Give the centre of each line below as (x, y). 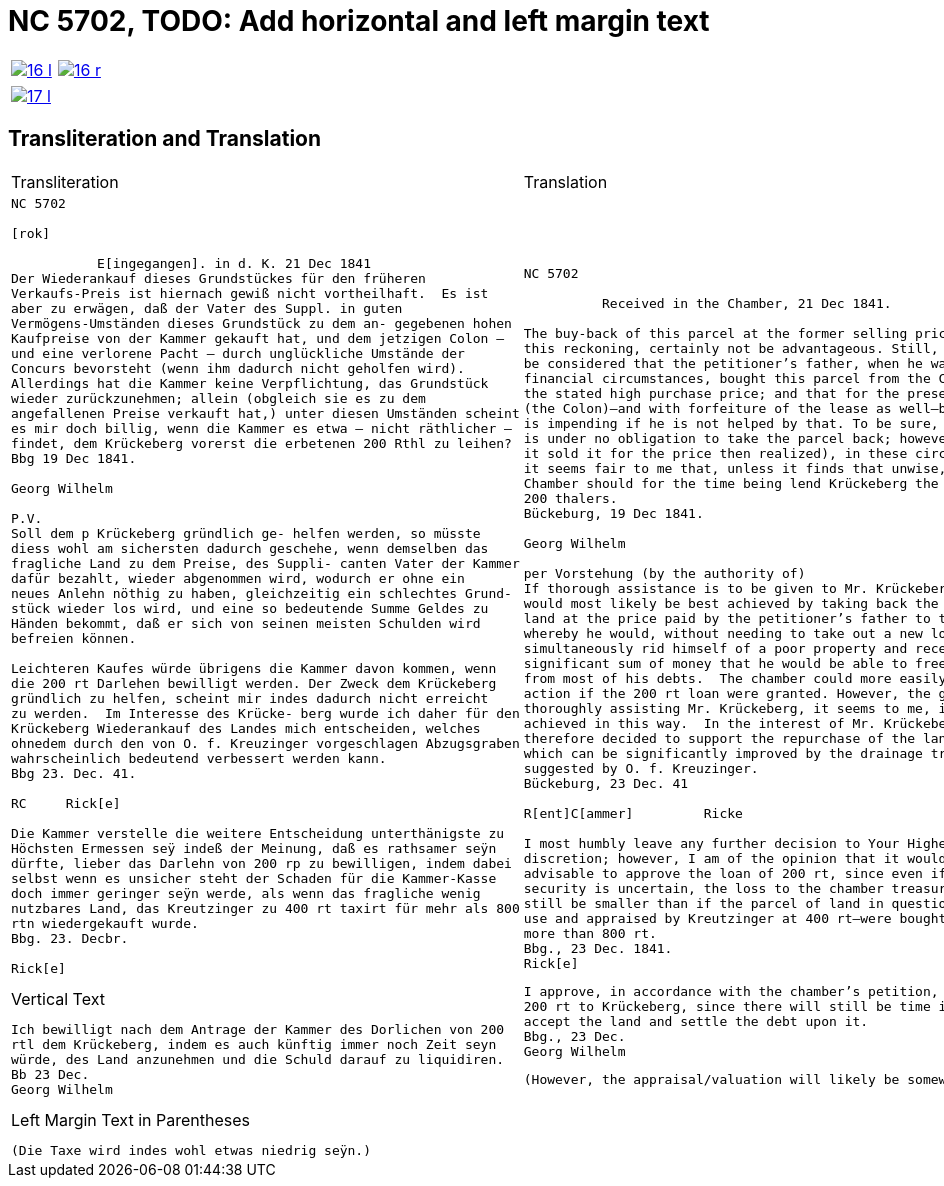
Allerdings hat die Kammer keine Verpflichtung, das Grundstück (250, 383)
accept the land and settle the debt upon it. (696, 1022)
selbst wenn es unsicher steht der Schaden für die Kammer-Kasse (254, 878)
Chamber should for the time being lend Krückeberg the (731, 484)
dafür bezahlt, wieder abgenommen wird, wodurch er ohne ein (238, 578)
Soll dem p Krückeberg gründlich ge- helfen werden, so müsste (246, 533)
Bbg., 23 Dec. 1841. (598, 949)
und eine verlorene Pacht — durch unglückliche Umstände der (238, 353)
